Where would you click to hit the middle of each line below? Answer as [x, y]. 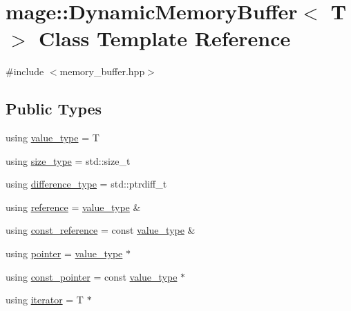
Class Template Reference [165, 38]
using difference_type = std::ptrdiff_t [86, 184]
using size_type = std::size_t [68, 160]
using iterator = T [45, 300]
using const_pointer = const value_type [92, 276]
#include [25, 71]
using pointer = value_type [64, 253]
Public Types [54, 109]
